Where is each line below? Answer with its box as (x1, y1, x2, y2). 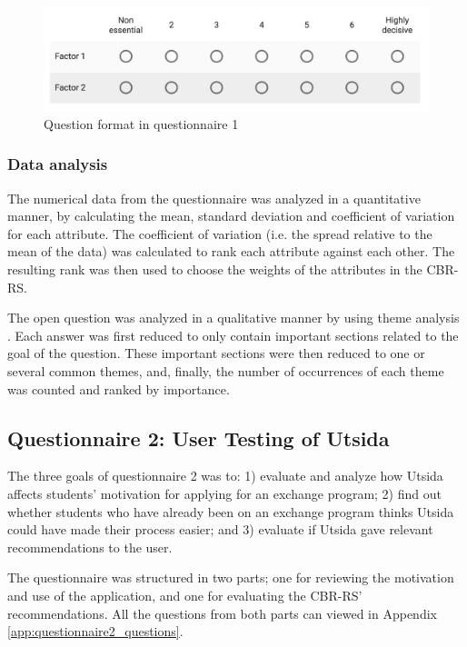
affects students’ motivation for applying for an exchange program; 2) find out (7, 484, 442, 503)
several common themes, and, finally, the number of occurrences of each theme (7, 362, 444, 381)
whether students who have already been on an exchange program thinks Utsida (7, 502, 454, 521)
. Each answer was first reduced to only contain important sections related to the (7, 325, 459, 344)
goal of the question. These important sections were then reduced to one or (7, 343, 425, 363)
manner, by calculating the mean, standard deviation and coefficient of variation (7, 206, 455, 225)
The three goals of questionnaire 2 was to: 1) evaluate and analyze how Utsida (7, 466, 443, 485)
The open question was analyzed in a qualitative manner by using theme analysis (7, 308, 460, 327)
